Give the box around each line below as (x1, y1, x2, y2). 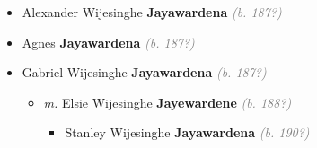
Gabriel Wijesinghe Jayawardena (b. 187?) (22, 63, 267, 82)
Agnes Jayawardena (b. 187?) (22, 32, 195, 51)
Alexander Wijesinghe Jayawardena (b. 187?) (22, 3, 282, 21)
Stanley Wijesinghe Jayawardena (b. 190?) (65, 123, 310, 142)
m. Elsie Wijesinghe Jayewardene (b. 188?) (43, 92, 292, 111)
